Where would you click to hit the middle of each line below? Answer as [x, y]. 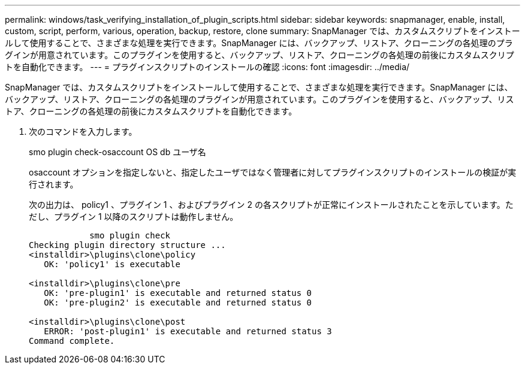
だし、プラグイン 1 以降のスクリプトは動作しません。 [134, 217]
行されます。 [54, 184]
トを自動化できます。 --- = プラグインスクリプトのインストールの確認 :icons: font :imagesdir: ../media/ [207, 67]
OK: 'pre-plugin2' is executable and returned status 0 [178, 303]
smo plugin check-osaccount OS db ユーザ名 [117, 152]
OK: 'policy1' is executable [112, 264]
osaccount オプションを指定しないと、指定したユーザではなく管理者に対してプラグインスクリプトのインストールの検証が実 [273, 172]
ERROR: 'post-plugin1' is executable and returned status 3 [188, 331]
